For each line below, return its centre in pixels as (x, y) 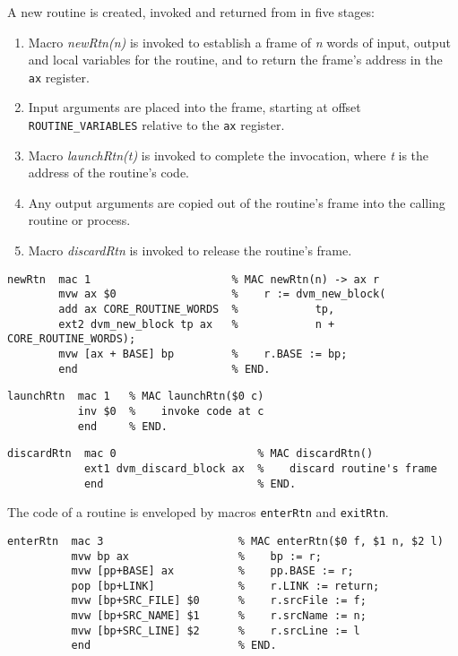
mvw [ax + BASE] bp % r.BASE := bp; (203, 354)
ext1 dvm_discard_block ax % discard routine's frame (260, 468)
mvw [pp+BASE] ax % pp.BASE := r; (212, 571)
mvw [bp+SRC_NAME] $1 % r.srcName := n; (219, 616)
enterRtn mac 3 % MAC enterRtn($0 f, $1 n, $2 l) (225, 541)
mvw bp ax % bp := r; (196, 556)
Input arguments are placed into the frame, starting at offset (194, 107)
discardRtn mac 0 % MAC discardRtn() (190, 454)
